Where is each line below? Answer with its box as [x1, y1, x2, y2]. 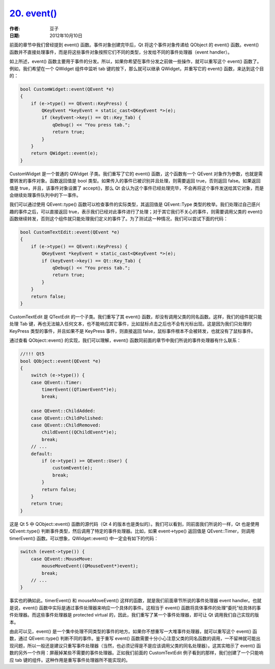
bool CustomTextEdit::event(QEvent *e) [20, 229, 120, 235]
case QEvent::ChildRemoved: [31, 422, 101, 428]
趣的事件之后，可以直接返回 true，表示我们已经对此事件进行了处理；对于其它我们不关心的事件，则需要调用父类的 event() [9, 208, 263, 215]
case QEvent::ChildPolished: [31, 415, 104, 421]
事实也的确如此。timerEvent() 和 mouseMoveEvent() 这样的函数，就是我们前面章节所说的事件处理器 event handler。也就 [9, 598, 262, 604]
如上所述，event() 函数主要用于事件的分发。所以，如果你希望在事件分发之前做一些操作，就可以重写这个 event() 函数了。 [9, 59, 262, 65]
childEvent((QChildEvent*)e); [41, 430, 117, 435]
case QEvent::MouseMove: [31, 556, 93, 561]
